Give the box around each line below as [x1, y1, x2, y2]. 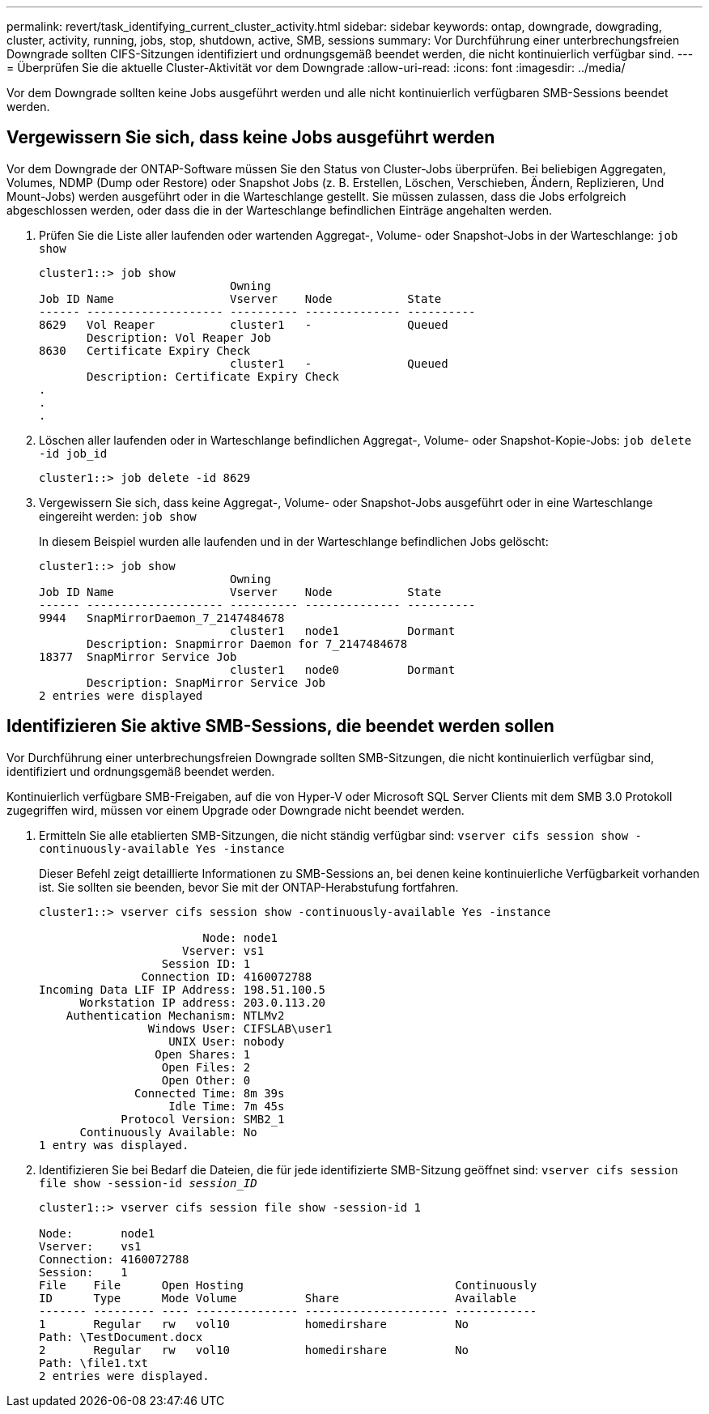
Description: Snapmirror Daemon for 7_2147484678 [87, 637, 408, 650]
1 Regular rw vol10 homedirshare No [39, 1317, 469, 1331]
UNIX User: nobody [168, 1034, 285, 1048]
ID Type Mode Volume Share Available [39, 1291, 517, 1305]
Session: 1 [39, 1265, 128, 1279]
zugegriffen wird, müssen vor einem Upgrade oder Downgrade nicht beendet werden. [6, 803, 465, 817]
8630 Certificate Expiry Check [39, 343, 251, 357]
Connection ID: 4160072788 [141, 969, 312, 983]
